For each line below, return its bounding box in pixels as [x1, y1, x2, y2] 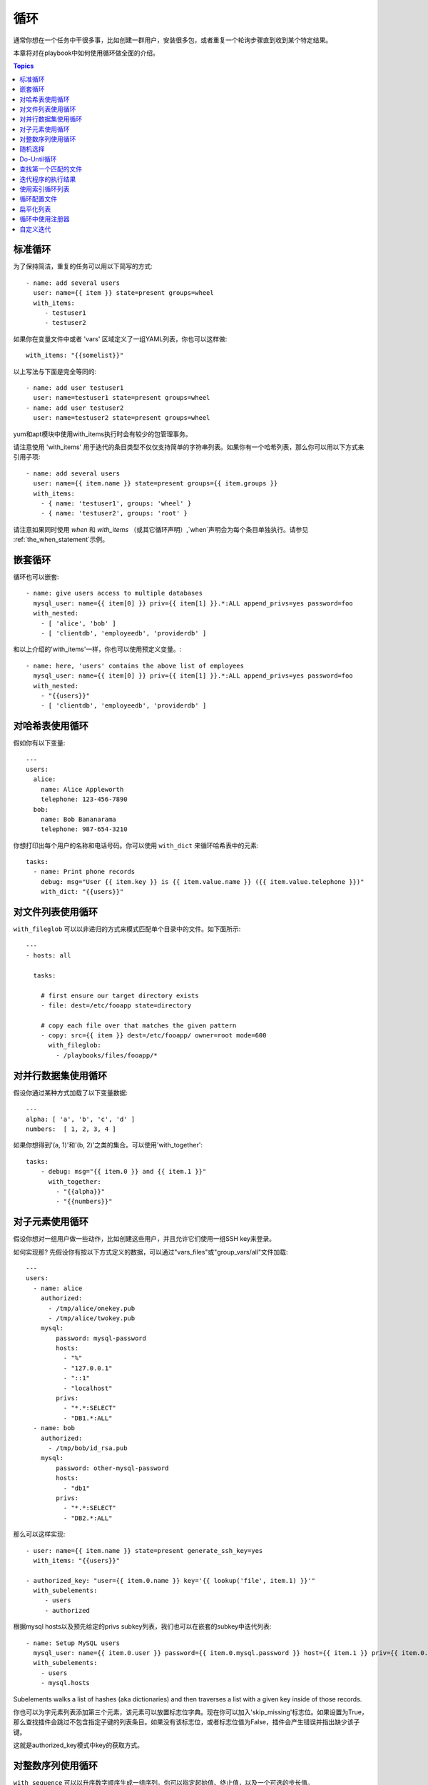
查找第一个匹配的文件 [19, 165, 82, 174]
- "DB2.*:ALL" [63, 1514, 113, 1522]
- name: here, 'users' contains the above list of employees [26, 661, 244, 670]
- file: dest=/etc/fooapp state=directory [40, 1001, 192, 1010]
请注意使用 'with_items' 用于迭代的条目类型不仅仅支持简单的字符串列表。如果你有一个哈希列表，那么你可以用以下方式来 [13, 443, 365, 451]
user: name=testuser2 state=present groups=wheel [33, 414, 210, 422]
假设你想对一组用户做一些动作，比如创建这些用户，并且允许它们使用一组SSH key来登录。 [13, 1235, 276, 1243]
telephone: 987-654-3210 [40, 825, 128, 833]
